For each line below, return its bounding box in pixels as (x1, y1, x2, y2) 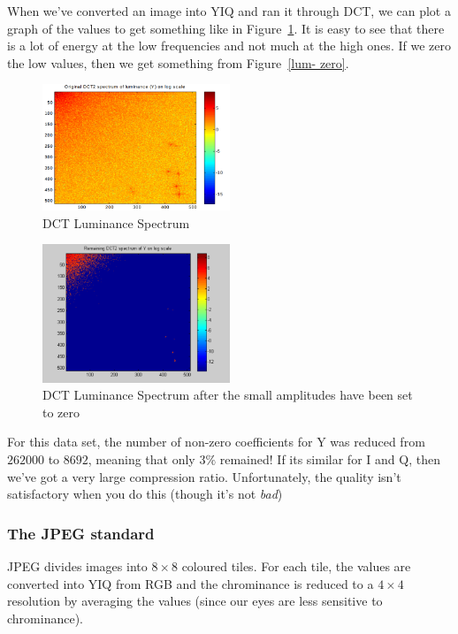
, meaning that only (88, 450, 195, 468)
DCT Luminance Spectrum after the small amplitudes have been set (42, 386, 413, 404)
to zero (42, 402, 80, 421)
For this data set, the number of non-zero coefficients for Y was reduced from (7, 432, 425, 451)
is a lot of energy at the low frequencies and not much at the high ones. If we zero (7, 36, 451, 55)
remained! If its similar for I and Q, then (219, 450, 440, 468)
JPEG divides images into (7, 557, 148, 575)
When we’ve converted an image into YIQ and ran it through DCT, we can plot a (7, 2, 451, 19)
